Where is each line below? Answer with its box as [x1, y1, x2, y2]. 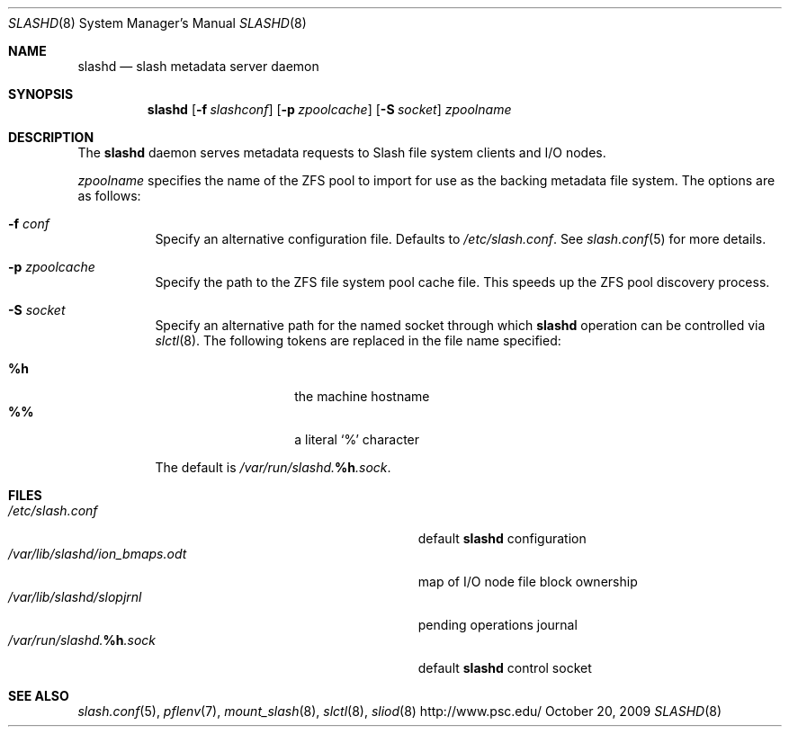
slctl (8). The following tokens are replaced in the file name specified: [155, 333, 561, 348]
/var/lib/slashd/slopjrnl [8, 589, 142, 604]
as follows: [77, 188, 141, 203]
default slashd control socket [417, 660, 592, 676]
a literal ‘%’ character [294, 432, 420, 447]
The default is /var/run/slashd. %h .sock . [155, 460, 391, 475]
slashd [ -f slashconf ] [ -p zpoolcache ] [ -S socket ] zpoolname [147, 102, 512, 117]
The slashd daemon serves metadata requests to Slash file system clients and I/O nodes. [77, 145, 606, 160]
